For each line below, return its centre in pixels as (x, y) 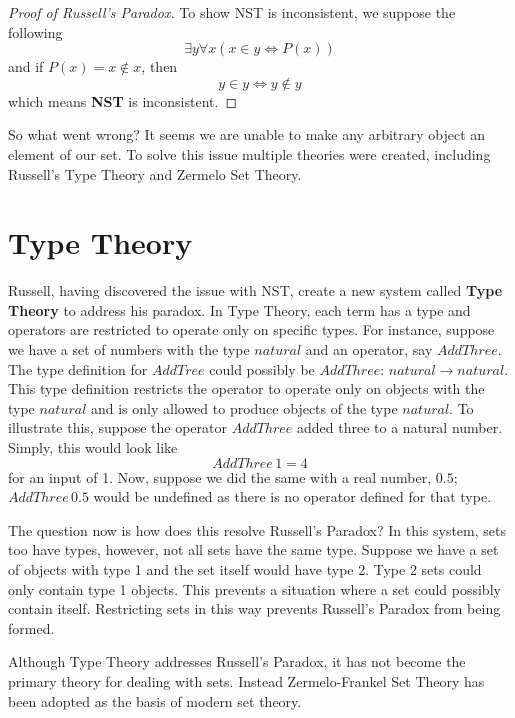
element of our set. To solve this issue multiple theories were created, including (249, 153)
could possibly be (262, 368)
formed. (31, 627)
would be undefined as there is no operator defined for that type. (292, 496)
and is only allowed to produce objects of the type (244, 407)
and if (26, 66)
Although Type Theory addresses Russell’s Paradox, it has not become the (237, 661)
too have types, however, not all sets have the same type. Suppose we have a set (253, 549)
